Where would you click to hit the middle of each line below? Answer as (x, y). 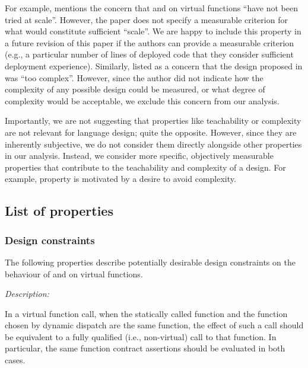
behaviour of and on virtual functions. (74, 273)
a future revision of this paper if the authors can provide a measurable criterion (150, 42)
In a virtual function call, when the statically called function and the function (146, 313)
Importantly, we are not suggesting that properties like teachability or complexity (153, 121)
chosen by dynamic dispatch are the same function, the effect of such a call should (154, 325)
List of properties (59, 211)
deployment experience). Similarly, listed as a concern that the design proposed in (154, 65)
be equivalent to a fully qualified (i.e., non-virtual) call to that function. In (141, 336)
